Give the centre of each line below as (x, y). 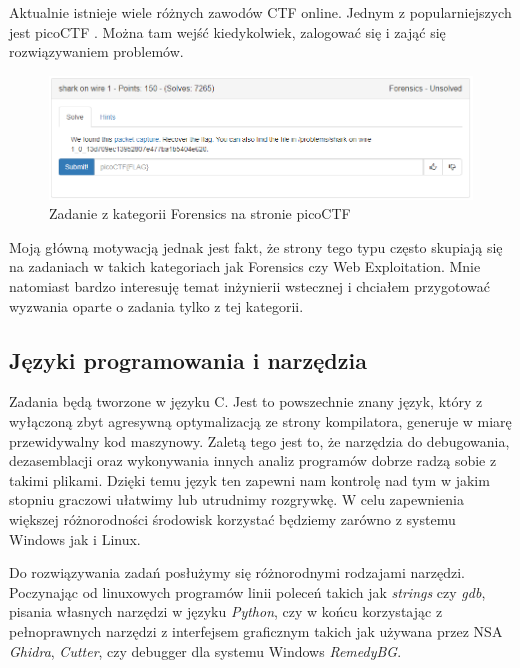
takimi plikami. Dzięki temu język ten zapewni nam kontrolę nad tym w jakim (249, 479)
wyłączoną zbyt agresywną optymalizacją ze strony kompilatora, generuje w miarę (260, 420)
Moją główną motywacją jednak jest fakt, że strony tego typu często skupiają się (256, 246)
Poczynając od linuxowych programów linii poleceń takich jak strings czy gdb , (247, 591)
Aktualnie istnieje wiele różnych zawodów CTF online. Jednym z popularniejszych (260, 12)
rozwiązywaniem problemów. (96, 51)
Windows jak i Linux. (75, 538)
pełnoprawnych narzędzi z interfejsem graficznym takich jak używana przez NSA (256, 630)
